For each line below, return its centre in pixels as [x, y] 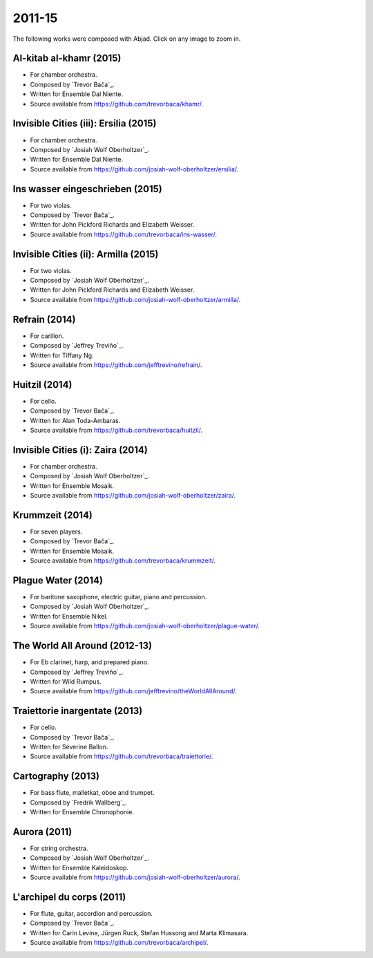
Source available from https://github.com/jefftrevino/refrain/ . [116, 365]
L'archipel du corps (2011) [69, 897]
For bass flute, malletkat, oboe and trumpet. [92, 793]
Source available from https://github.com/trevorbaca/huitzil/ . [116, 430]
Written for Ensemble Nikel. [69, 616]
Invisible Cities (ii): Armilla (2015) [86, 254]
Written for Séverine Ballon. [69, 747]
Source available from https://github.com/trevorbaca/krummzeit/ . [123, 561]
